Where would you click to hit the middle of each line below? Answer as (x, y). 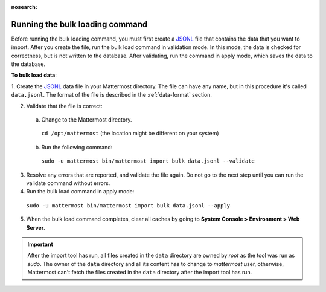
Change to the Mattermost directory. (87, 120)
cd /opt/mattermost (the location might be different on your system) (130, 134)
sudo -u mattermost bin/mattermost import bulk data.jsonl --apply (128, 205)
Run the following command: (77, 147)
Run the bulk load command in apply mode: (80, 192)
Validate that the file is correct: (64, 106)
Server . (36, 227)
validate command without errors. (68, 183)
